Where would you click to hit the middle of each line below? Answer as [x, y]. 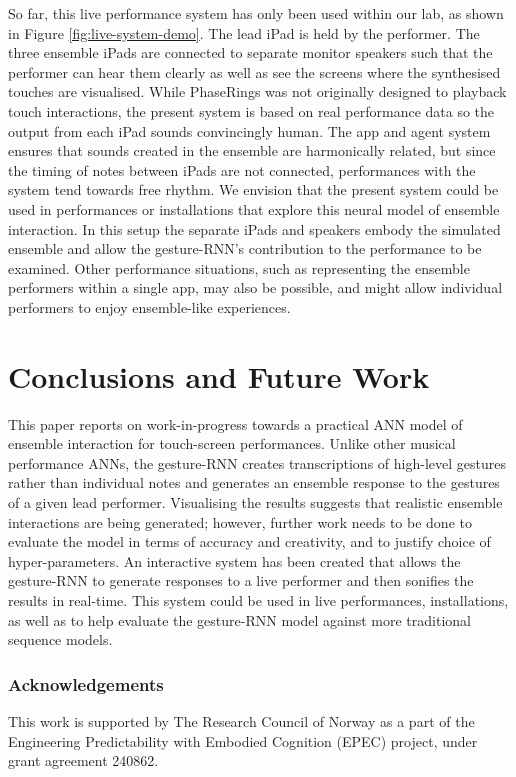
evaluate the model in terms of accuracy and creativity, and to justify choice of [249, 541]
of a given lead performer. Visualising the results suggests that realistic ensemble [255, 502]
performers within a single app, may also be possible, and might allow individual [255, 287]
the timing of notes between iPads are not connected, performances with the [242, 169]
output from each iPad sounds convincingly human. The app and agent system [249, 130]
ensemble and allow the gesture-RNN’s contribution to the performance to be [245, 248]
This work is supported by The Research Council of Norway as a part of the [241, 720]
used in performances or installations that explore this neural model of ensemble [254, 208]
